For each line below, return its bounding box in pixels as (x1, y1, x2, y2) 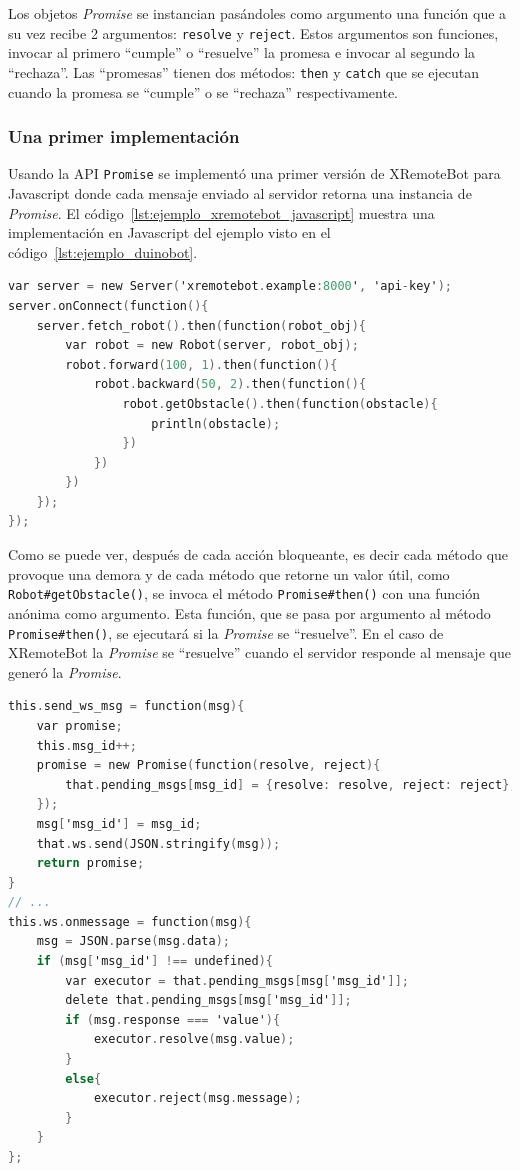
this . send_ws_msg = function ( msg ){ (8, 699, 245, 714)
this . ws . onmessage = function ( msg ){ (8, 914, 252, 929)
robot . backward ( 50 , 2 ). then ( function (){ (93, 377, 367, 392)
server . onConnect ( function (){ (8, 298, 209, 313)
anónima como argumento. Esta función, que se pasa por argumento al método (8, 602, 491, 623)
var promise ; (36, 718, 123, 733)
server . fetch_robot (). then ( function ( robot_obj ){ (36, 318, 367, 333)
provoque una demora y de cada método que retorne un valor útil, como (8, 563, 450, 584)
